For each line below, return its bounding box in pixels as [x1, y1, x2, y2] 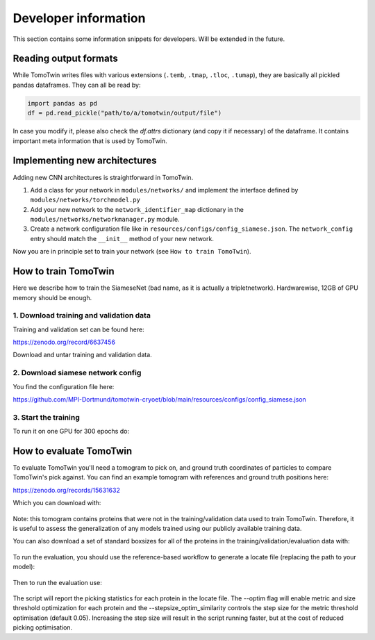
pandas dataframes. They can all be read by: [12, 81, 142, 89]
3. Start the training [12, 412, 80, 422]
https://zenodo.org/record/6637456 [12, 338, 116, 347]
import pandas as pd [27, 99, 97, 107]
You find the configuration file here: [12, 382, 115, 391]
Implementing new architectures [12, 155, 157, 167]
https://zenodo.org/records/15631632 [12, 486, 121, 494]
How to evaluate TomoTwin [12, 445, 133, 457]
